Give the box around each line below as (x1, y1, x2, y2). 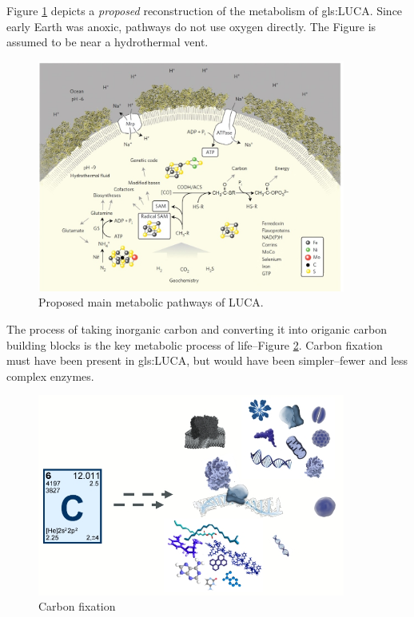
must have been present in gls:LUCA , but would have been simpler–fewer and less (6, 352, 408, 369)
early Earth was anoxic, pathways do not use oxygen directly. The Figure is (6, 18, 376, 34)
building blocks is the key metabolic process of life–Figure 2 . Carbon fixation (6, 336, 383, 353)
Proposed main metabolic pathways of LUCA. (38, 294, 264, 310)
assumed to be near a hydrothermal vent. (6, 34, 209, 50)
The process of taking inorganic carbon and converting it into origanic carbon (6, 321, 388, 338)
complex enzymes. (6, 367, 94, 384)
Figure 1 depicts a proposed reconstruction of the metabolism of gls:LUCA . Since (6, 2, 403, 18)
